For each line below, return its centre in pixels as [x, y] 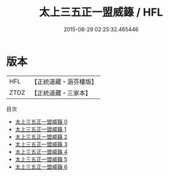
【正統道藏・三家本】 [61, 93]
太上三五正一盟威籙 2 [41, 136]
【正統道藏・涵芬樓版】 [64, 82]
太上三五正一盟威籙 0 [41, 121]
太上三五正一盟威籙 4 [41, 151]
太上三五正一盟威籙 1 [41, 129]
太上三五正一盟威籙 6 [41, 166]
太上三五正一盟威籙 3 [41, 144]
